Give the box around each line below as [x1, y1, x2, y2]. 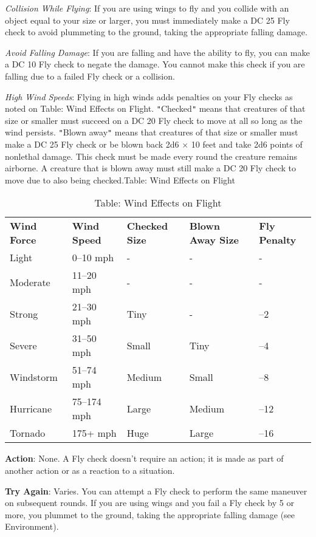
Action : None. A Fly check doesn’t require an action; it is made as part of [5, 452, 284, 465]
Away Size [189, 233, 239, 247]
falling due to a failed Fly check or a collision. [5, 69, 175, 82]
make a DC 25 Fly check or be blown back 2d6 [5, 138, 179, 151]
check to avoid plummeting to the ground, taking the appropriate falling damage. [5, 26, 307, 38]
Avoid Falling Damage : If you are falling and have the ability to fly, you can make [5, 46, 310, 58]
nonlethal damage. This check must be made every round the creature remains [5, 149, 298, 162]
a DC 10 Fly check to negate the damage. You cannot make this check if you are [5, 58, 305, 70]
